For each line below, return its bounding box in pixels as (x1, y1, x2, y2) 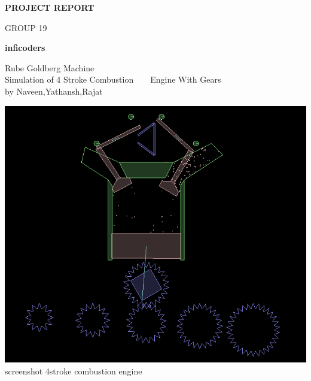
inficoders (5, 41, 45, 54)
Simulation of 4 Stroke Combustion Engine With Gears (5, 73, 221, 86)
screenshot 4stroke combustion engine (5, 364, 142, 377)
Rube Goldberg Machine (5, 61, 94, 74)
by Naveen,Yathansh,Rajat (5, 84, 103, 97)
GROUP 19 (5, 21, 47, 34)
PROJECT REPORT (5, 1, 94, 13)
